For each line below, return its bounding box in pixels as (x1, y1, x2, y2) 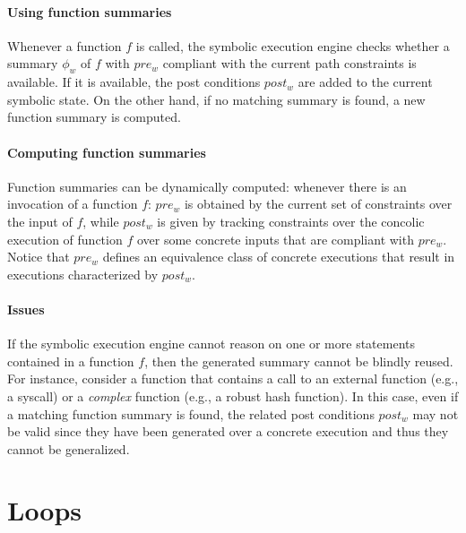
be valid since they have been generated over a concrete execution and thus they (7, 422, 449, 441)
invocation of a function (7, 194, 138, 213)
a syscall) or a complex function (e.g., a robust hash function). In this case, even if (7, 386, 459, 405)
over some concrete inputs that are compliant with (136, 229, 414, 248)
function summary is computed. (7, 107, 181, 126)
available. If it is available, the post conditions (7, 73, 261, 91)
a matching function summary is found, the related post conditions (7, 404, 375, 423)
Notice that (7, 247, 70, 266)
